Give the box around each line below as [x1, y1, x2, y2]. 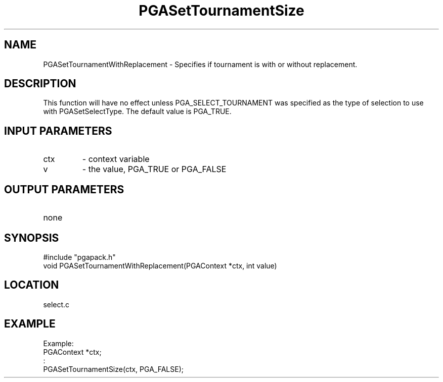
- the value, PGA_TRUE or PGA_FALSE [82, 164, 227, 175]
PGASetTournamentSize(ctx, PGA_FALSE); [43, 364, 184, 373]
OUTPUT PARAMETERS [4, 183, 124, 196]
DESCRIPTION [4, 77, 76, 90]
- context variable [82, 154, 150, 165]
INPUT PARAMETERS [4, 124, 112, 137]
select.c [43, 300, 70, 309]
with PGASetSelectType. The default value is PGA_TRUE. [43, 107, 232, 116]
